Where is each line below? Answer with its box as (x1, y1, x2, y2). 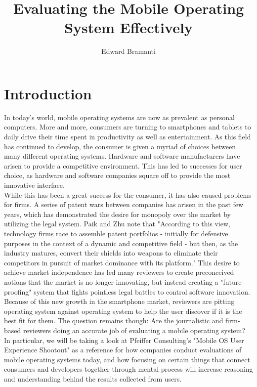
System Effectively (64, 17, 193, 38)
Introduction (4, 83, 92, 103)
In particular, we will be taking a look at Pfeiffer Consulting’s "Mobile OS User (4, 335, 244, 345)
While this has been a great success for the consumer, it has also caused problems (4, 189, 252, 200)
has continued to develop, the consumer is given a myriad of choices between (4, 141, 236, 151)
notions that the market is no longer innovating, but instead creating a (4, 276, 218, 287)
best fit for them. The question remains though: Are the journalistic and (4, 315, 223, 326)
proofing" (4, 286, 32, 297)
